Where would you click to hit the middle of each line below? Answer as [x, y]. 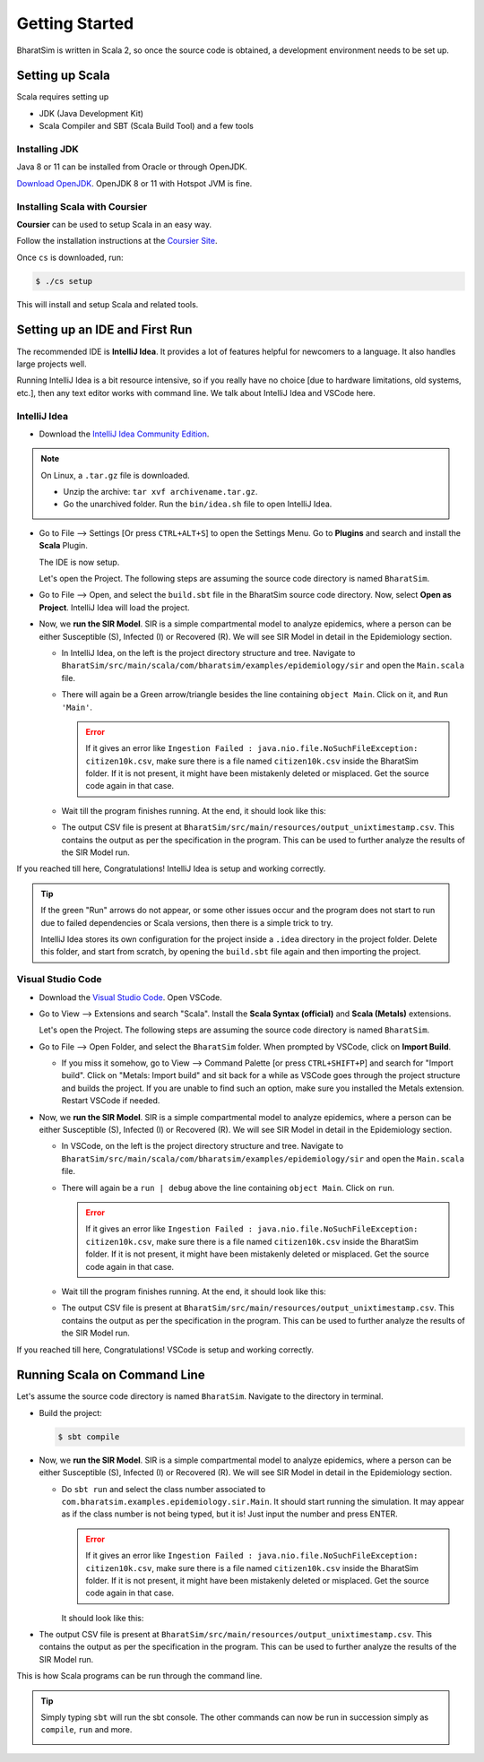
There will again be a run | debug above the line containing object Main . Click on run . [228, 1188]
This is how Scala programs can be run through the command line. [139, 1676]
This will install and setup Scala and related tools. [108, 304]
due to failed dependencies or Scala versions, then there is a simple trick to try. [187, 922]
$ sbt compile [89, 1437]
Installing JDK [48, 149]
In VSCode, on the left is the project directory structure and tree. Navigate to [203, 1146]
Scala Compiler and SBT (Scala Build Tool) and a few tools [147, 126]
